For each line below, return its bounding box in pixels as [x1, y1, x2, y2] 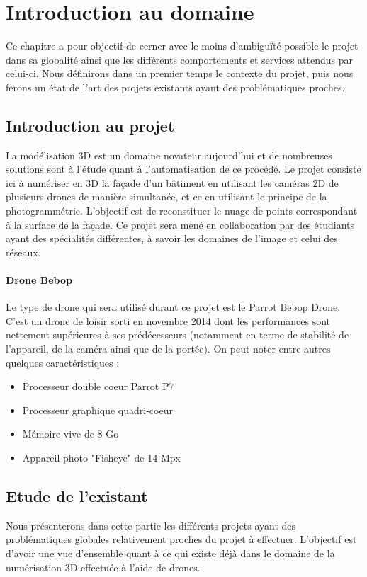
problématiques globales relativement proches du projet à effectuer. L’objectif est [6, 532, 357, 547]
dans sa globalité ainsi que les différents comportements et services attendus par [6, 52, 354, 67]
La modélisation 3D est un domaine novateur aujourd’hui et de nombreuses [6, 147, 332, 162]
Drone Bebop [6, 273, 72, 287]
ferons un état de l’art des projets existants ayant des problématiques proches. [6, 79, 345, 94]
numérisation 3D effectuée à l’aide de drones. [6, 559, 201, 574]
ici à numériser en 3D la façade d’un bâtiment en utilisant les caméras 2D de [6, 175, 339, 190]
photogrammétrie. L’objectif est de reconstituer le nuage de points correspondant [6, 203, 358, 218]
